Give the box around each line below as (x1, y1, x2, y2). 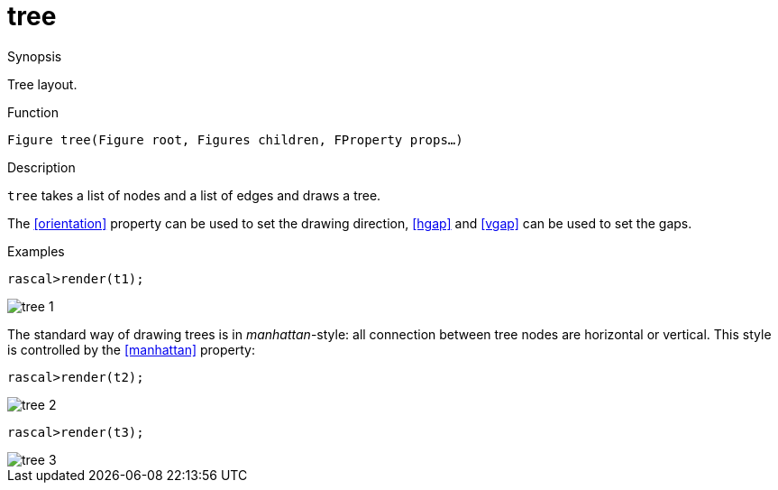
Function (7, 104, 59, 120)
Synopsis (7, 48, 62, 64)
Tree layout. (7, 76, 78, 92)
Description (7, 159, 76, 175)
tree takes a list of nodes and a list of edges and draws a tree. (7, 187, 381, 203)
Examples (7, 243, 65, 259)
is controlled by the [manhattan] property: (7, 341, 255, 357)
